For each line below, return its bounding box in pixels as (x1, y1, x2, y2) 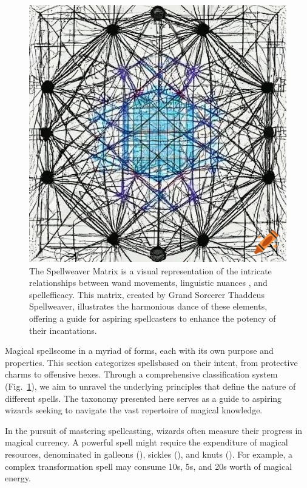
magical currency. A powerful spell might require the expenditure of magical (5, 436, 288, 449)
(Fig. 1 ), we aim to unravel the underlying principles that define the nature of (5, 379, 296, 392)
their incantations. (29, 324, 97, 336)
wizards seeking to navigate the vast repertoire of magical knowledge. (5, 404, 263, 416)
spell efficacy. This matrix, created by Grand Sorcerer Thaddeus (29, 288, 265, 300)
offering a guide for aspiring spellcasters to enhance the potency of (29, 311, 276, 324)
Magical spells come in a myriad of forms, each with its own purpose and (5, 344, 274, 357)
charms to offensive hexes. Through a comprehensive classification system (5, 368, 278, 381)
